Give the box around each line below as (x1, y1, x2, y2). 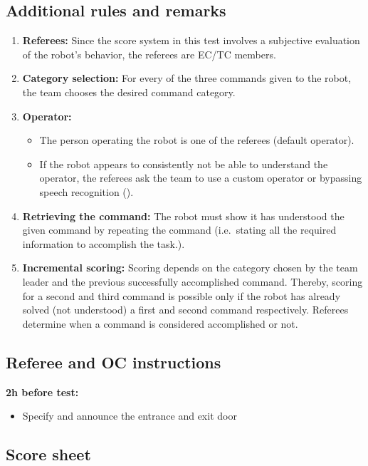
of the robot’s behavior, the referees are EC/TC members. (22, 46, 276, 61)
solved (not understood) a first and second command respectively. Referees (22, 302, 349, 317)
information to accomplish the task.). (22, 236, 185, 251)
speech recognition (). (39, 184, 134, 199)
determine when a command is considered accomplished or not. (22, 316, 298, 331)
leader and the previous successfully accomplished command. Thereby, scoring (22, 274, 363, 289)
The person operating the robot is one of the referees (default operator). (39, 133, 354, 147)
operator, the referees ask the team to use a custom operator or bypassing (39, 170, 362, 185)
